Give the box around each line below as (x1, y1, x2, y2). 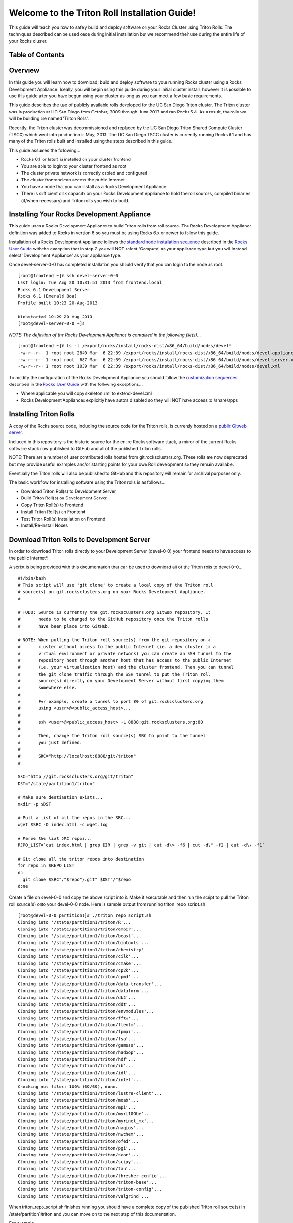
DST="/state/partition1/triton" (18, 781, 95, 786)
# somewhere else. (18, 685, 77, 691)
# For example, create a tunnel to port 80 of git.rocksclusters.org (18, 699, 203, 704)
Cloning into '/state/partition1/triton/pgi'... (18, 1145, 136, 1151)
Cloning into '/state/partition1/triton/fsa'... (18, 1036, 136, 1042)
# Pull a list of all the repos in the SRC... (18, 815, 131, 820)
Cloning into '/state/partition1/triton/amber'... (18, 926, 142, 932)
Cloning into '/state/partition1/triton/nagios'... (18, 1125, 144, 1130)
